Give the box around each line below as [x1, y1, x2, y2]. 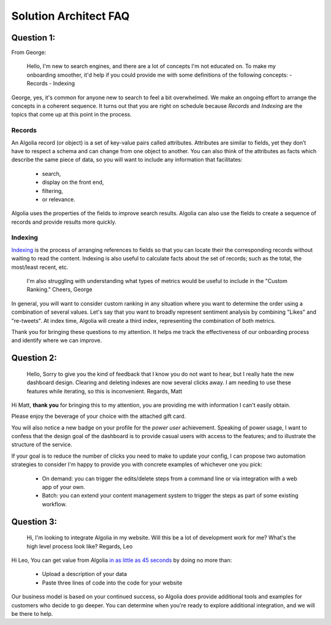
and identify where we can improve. [11, 337, 102, 344]
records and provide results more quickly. [11, 218, 116, 225]
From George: [11, 49, 47, 56]
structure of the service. [11, 441, 73, 449]
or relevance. [42, 195, 76, 203]
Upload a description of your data [42, 570, 127, 578]
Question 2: [11, 353, 58, 363]
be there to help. [11, 610, 53, 617]
